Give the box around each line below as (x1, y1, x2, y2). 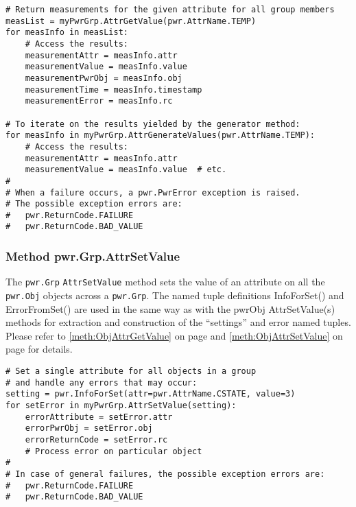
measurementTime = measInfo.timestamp (25, 84, 202, 95)
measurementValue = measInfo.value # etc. (25, 165, 227, 175)
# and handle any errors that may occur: (5, 377, 198, 388)
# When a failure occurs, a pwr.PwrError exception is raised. (5, 187, 300, 198)
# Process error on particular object (25, 446, 202, 456)
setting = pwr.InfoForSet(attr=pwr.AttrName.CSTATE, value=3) (5, 389, 296, 399)
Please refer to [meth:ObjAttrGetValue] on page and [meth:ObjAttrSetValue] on (5, 328, 343, 342)
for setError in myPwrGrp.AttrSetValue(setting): (5, 401, 237, 410)
